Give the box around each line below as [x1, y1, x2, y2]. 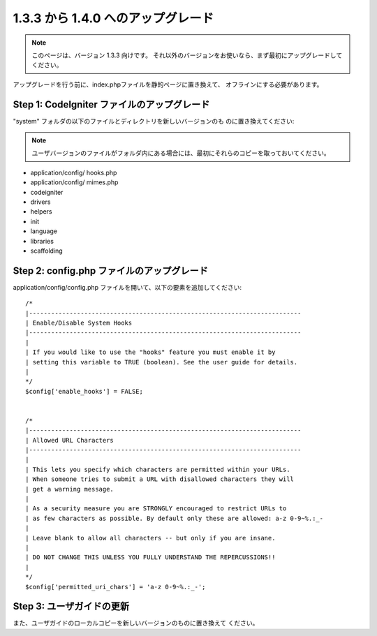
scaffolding [30, 246, 63, 255]
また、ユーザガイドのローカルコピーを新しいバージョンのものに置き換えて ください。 [13, 619, 259, 628]
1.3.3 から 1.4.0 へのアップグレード [13, 10, 214, 26]
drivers [30, 198, 51, 206]
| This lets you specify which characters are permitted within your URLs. [25, 465, 290, 473]
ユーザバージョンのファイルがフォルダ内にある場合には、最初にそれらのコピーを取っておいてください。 [31, 149, 331, 157]
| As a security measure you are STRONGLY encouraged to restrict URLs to [25, 505, 287, 512]
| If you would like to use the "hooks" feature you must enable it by [25, 348, 276, 356]
